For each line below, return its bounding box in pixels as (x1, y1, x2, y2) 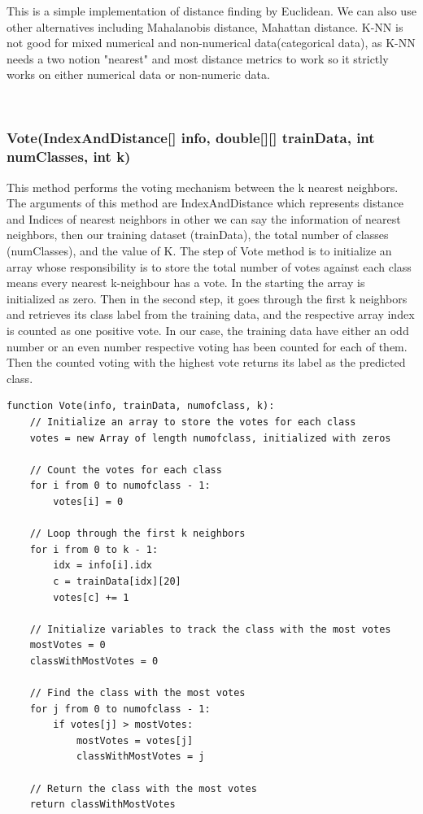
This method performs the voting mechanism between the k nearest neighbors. (7, 178, 399, 195)
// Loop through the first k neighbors (29, 528, 246, 540)
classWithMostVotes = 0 (29, 655, 159, 667)
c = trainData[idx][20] (53, 575, 181, 587)
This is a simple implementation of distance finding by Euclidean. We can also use (7, 2, 416, 19)
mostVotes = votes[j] (76, 734, 194, 747)
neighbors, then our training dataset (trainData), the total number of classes (7, 226, 389, 243)
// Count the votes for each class (29, 464, 222, 476)
